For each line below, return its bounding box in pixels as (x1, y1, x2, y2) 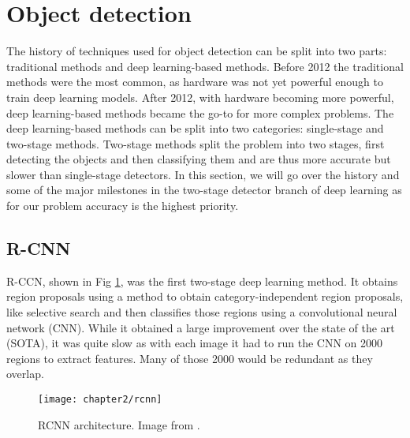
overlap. (6, 365, 44, 382)
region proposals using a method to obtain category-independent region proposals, (6, 288, 404, 305)
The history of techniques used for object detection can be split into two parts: (6, 43, 387, 59)
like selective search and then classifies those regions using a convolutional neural (6, 304, 397, 320)
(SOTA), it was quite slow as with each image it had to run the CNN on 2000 (6, 335, 383, 351)
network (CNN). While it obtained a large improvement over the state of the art (6, 319, 395, 335)
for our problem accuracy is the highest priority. (6, 197, 239, 214)
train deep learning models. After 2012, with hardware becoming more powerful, (6, 88, 394, 105)
